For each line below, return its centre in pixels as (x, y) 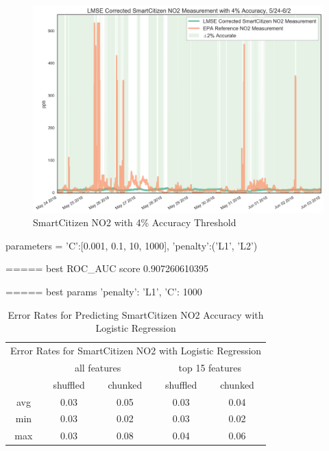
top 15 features (210, 367)
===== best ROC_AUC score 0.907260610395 (107, 268)
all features (98, 367)
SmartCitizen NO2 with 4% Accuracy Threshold (135, 222)
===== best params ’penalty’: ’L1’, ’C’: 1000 (104, 292)
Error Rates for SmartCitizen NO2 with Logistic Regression (136, 351)
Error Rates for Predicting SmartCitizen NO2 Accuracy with (136, 314)
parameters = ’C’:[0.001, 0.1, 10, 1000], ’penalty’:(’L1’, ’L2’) (132, 245)
